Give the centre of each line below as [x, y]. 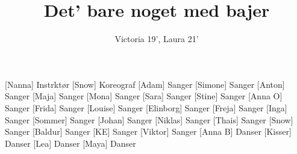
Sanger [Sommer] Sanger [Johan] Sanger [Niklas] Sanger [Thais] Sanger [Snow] [149, 119]
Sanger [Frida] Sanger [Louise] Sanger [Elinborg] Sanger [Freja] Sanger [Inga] [146, 107]
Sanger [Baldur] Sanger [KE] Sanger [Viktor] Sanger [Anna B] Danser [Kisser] [148, 131]
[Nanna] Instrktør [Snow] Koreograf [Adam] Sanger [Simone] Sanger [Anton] [145, 84]
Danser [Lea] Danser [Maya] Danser [70, 143]
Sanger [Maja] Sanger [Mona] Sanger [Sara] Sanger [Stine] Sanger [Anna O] [144, 96]
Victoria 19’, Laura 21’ [157, 39]
